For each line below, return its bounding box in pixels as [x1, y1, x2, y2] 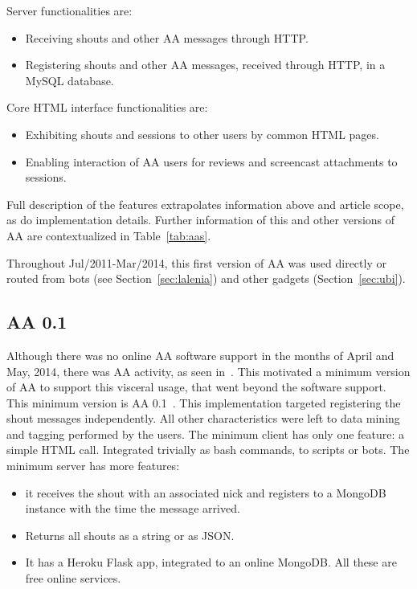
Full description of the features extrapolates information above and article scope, [6, 195, 404, 212]
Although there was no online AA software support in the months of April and [6, 346, 395, 363]
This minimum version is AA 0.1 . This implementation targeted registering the [6, 394, 401, 411]
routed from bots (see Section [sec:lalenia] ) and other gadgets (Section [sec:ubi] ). [6, 270, 406, 287]
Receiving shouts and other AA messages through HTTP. [25, 29, 309, 46]
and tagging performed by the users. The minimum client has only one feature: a [6, 425, 405, 442]
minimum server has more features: [6, 457, 180, 474]
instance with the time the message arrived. [25, 500, 240, 517]
